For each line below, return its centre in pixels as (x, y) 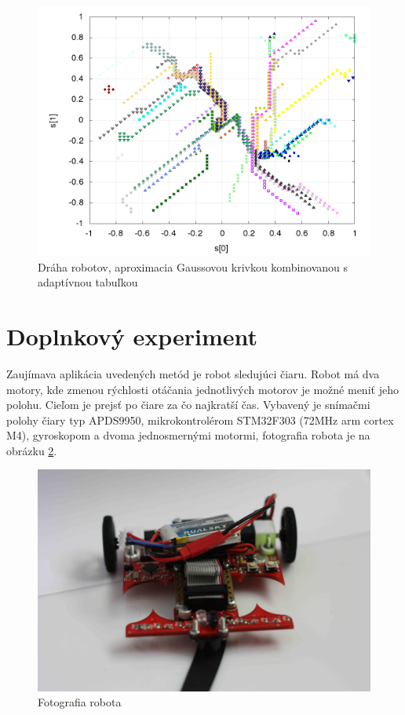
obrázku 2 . (32, 450)
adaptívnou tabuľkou (88, 282)
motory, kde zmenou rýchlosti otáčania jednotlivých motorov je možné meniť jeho (202, 389)
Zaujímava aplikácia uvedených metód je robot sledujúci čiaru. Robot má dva (193, 373)
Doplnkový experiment (132, 336)
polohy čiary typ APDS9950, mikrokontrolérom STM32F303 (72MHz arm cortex (200, 420)
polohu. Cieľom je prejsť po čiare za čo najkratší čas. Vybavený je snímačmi (188, 405)
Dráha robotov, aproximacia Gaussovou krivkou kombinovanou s (193, 266)
